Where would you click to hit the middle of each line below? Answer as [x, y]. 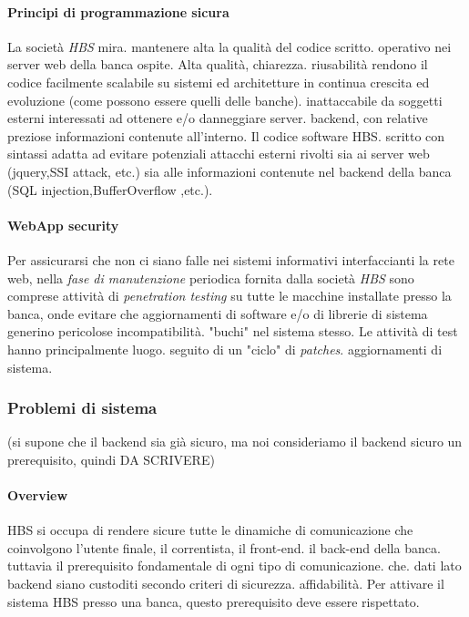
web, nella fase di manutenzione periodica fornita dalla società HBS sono [211, 278]
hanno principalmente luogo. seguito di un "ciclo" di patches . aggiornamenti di [225, 349]
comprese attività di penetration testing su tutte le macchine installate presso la [229, 296]
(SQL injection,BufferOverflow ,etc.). [110, 189]
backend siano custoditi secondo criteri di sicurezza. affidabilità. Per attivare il [226, 584]
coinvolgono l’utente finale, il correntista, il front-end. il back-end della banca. [224, 547]
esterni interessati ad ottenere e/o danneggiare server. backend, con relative [218, 118]
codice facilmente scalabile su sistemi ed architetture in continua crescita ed [219, 82]
